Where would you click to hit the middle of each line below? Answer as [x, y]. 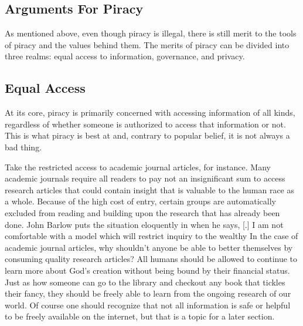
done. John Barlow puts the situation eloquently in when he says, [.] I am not [144, 224]
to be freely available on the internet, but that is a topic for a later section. [140, 316]
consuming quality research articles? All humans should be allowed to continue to [151, 259]
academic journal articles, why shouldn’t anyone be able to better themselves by [149, 247]
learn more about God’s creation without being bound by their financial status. [147, 270]
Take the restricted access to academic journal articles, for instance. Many [138, 167]
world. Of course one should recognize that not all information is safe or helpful [148, 305]
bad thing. [23, 147]
